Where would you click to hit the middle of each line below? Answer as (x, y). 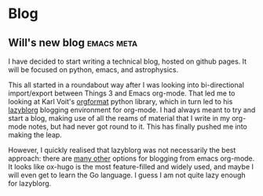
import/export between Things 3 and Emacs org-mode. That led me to (122, 93)
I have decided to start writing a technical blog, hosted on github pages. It (128, 61)
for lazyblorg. (30, 183)
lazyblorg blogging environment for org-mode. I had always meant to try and (132, 110)
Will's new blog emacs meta (73, 43)
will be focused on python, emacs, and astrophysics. (93, 70)
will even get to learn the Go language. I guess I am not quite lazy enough (127, 175)
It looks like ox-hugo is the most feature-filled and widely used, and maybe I (131, 167)
